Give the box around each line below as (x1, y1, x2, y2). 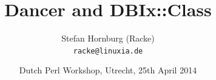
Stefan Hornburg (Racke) (61, 32, 155, 45)
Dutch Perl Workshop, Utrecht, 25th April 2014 (19, 64, 197, 76)
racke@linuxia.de (73, 46, 143, 55)
